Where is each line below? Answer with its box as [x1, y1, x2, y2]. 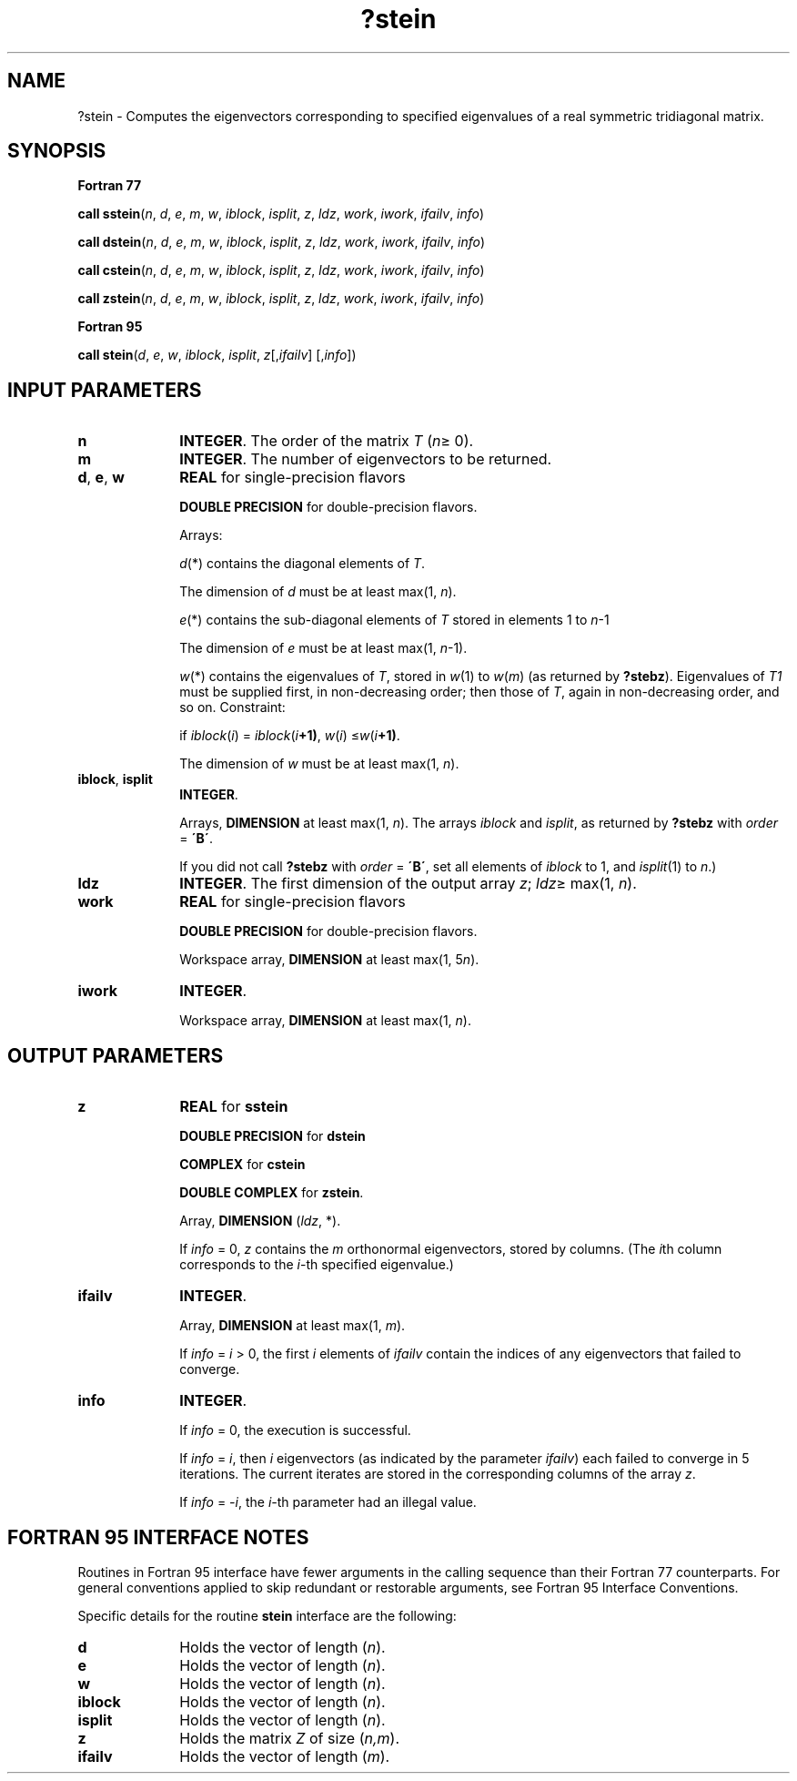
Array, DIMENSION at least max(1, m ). [179, 1318, 406, 1334]
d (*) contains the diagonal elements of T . [179, 555, 426, 572]
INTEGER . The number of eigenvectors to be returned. [179, 450, 552, 469]
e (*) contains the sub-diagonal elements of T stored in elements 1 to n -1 [179, 612, 610, 628]
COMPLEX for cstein [179, 1156, 306, 1173]
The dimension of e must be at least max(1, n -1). [179, 640, 468, 656]
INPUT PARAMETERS [7, 378, 202, 402]
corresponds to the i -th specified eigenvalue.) [179, 1257, 454, 1273]
